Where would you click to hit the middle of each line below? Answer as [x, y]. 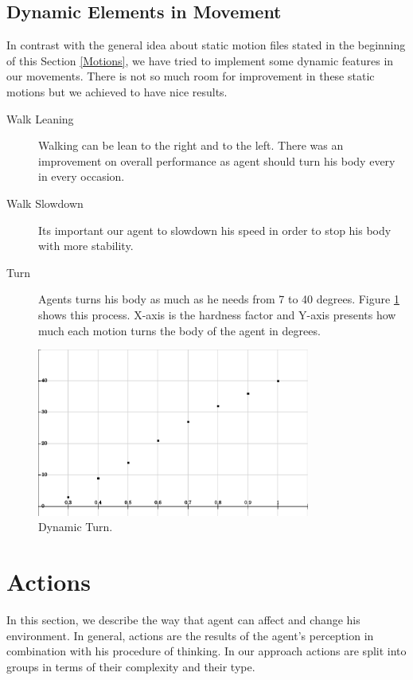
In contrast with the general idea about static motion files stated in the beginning [206, 45]
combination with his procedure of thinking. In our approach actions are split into [206, 651]
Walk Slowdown [45, 203]
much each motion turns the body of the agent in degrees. [179, 330]
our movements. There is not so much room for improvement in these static [191, 76]
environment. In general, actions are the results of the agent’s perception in [190, 635]
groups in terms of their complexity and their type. [131, 666]
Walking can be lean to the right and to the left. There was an [191, 145]
